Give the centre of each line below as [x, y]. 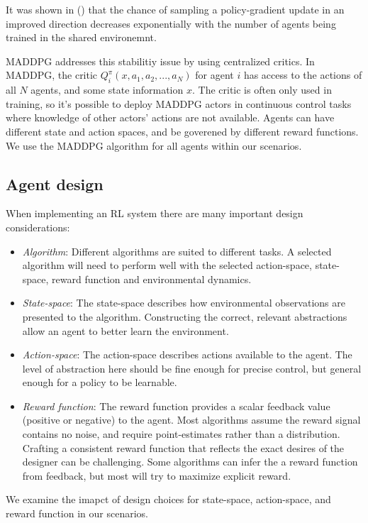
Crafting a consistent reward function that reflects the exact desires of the [183, 447]
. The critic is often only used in [262, 90]
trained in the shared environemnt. [81, 37]
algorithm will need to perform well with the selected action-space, [167, 265]
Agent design [55, 183]
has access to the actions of [303, 75]
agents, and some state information [107, 90]
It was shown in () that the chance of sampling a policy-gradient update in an [175, 9]
